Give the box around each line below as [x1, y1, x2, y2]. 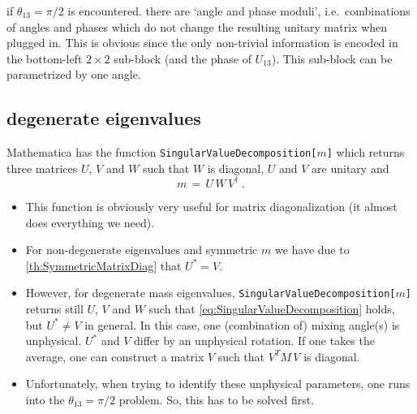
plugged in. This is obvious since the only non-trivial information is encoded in [6, 34, 398, 51]
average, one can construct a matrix [25, 347, 204, 364]
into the [25, 390, 65, 408]
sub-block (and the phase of [114, 50, 251, 67]
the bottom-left [6, 50, 83, 67]
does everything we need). [25, 213, 155, 231]
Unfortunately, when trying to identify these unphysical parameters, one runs [25, 375, 411, 392]
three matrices [6, 159, 78, 176]
